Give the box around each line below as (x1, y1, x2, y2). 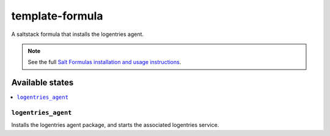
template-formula (11, 9, 103, 23)
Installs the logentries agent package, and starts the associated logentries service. (11, 121, 219, 129)
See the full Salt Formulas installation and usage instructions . (28, 59, 182, 66)
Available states (11, 77, 74, 88)
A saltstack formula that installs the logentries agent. (11, 30, 144, 38)
